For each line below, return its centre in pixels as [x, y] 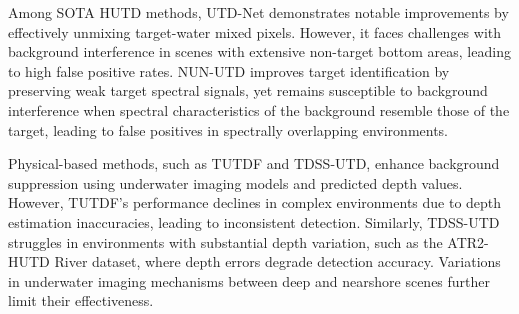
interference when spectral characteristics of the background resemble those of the [259, 109]
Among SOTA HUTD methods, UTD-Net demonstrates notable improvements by [258, 12]
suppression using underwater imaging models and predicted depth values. [235, 182]
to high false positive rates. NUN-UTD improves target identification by [229, 70]
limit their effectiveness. [81, 300]
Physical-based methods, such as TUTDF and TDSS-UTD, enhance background [254, 163]
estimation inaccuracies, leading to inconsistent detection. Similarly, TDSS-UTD [254, 221]
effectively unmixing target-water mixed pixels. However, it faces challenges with [255, 31]
